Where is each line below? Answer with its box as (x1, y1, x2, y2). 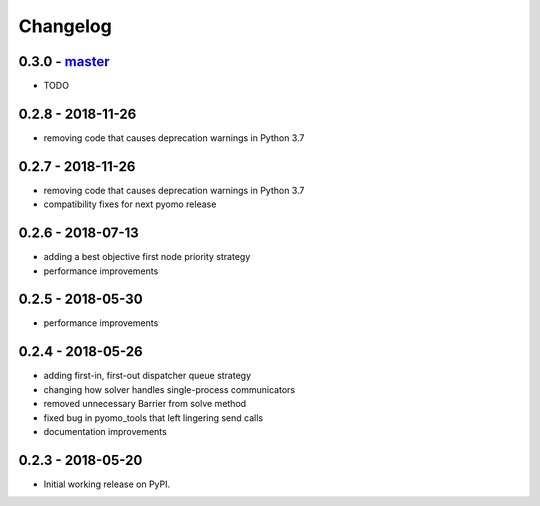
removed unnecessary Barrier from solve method (43, 398, 247, 410)
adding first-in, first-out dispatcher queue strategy (43, 370, 252, 382)
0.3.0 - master (18, 53, 110, 70)
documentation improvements (43, 425, 167, 437)
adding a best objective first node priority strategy (43, 251, 251, 263)
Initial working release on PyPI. (43, 478, 170, 490)
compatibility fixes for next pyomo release (43, 198, 217, 210)
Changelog (18, 15, 112, 37)
